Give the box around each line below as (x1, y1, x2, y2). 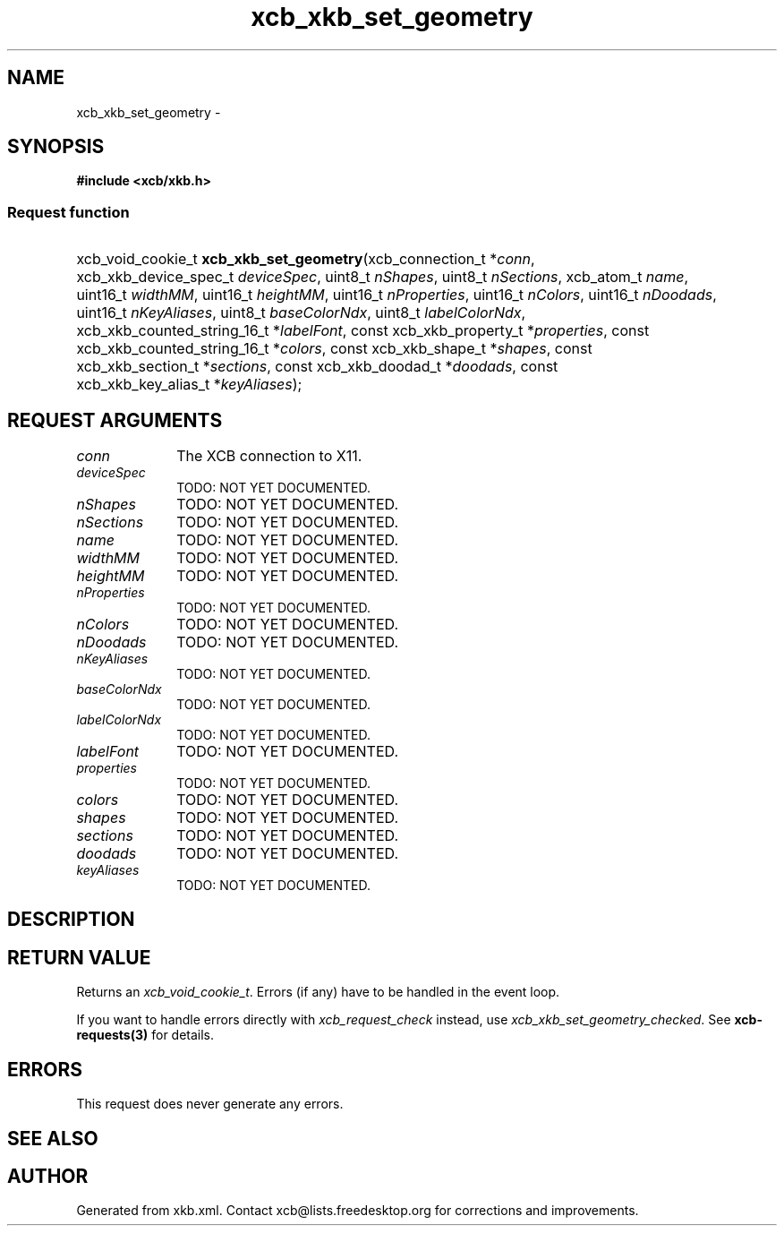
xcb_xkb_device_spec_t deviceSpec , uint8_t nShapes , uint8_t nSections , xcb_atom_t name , (76, 268, 688, 287)
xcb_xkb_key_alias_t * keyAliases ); (76, 375, 303, 394)
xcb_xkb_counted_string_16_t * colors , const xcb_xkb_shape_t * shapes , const (76, 339, 592, 358)
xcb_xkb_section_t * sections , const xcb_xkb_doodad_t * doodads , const (76, 357, 558, 376)
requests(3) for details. (76, 1027, 215, 1043)
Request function (7, 202, 130, 221)
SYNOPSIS (7, 135, 105, 158)
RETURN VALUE (7, 946, 151, 969)
